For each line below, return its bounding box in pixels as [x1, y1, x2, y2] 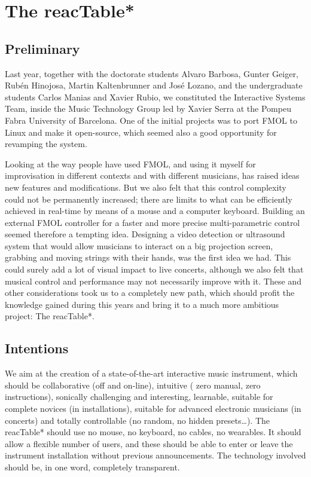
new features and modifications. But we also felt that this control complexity [5, 181, 286, 193]
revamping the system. [5, 137, 87, 150]
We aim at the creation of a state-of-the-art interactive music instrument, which [5, 367, 298, 380]
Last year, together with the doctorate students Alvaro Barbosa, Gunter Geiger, [5, 67, 298, 79]
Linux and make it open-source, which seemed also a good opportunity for [5, 126, 277, 138]
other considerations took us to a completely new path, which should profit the [5, 286, 295, 299]
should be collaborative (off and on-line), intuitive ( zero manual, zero [5, 378, 261, 391]
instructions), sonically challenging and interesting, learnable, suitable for [5, 390, 273, 403]
